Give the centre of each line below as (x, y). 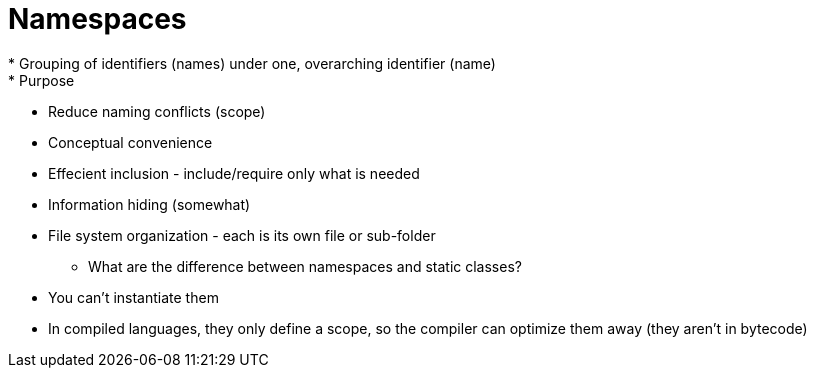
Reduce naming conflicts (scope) (157, 111)
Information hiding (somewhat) (149, 204)
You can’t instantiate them (133, 297)
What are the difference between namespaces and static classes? (305, 266)
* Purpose (41, 80)
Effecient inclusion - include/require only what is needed (234, 173)
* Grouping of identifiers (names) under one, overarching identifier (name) (252, 63)
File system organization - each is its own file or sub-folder (242, 235)
